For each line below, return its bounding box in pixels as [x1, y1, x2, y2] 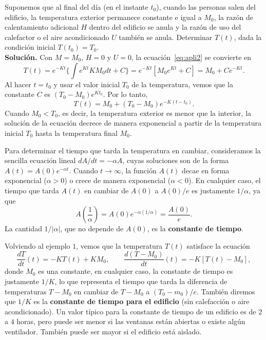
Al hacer [5, 78, 31, 89]
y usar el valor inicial [53, 78, 120, 89]
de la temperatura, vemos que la [131, 78, 233, 89]
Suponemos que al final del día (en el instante [5, 2, 148, 12]
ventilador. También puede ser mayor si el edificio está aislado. [5, 326, 202, 336]
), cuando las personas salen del [156, 2, 256, 12]
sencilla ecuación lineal [5, 155, 76, 166]
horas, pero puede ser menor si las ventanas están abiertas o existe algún [16, 316, 245, 327]
